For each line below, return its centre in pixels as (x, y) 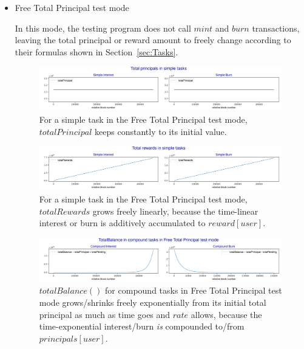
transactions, (276, 28)
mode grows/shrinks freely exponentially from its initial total (153, 302)
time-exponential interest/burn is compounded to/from (142, 326)
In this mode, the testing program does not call (103, 28)
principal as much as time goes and (105, 314)
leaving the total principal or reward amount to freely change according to (153, 40)
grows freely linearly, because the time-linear (175, 211)
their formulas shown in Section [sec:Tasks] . (96, 51)
